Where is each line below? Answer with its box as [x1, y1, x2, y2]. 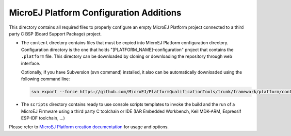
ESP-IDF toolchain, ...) [21, 115, 65, 121]
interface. [21, 60, 41, 66]
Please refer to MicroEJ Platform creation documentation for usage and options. [9, 124, 169, 130]
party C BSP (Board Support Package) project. [9, 31, 102, 36]
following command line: [21, 76, 70, 82]
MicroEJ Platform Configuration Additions [9, 7, 181, 18]
